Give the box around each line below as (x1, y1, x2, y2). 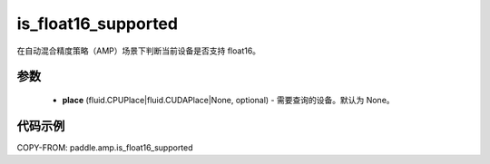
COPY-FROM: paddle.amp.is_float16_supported (16, 141, 194, 153)
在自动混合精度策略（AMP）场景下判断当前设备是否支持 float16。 (16, 45, 261, 56)
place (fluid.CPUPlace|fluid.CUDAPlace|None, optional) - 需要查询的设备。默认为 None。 (62, 94, 395, 105)
